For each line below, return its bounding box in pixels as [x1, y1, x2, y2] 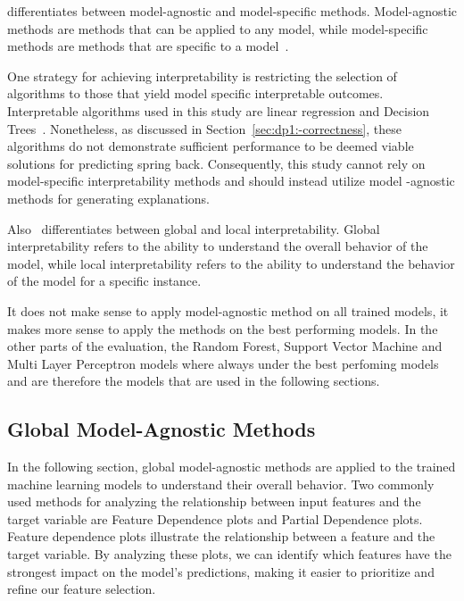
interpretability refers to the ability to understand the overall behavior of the [7, 237, 428, 255]
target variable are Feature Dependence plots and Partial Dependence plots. [7, 509, 423, 528]
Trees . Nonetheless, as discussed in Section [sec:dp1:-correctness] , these [7, 119, 402, 138]
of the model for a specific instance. [7, 271, 202, 290]
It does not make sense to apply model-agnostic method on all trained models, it [7, 301, 449, 320]
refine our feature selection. [7, 580, 156, 598]
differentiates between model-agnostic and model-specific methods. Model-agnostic [7, 2, 457, 20]
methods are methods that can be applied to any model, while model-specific [7, 19, 428, 38]
